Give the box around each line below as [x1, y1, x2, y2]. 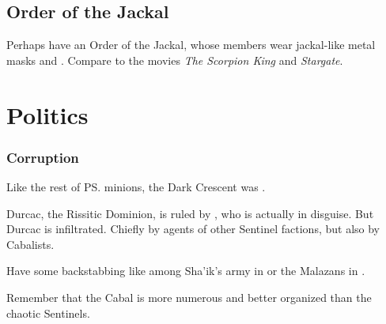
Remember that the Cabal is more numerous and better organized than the [6, 288, 372, 305]
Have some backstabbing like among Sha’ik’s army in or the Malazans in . [6, 262, 365, 279]
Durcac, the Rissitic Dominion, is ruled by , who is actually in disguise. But [6, 205, 374, 221]
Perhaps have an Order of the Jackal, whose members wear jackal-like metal [6, 36, 376, 53]
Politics [6, 98, 89, 130]
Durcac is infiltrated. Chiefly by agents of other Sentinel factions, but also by [6, 220, 380, 237]
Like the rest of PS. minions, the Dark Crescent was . [6, 178, 266, 194]
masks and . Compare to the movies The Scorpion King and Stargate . [6, 51, 343, 68]
